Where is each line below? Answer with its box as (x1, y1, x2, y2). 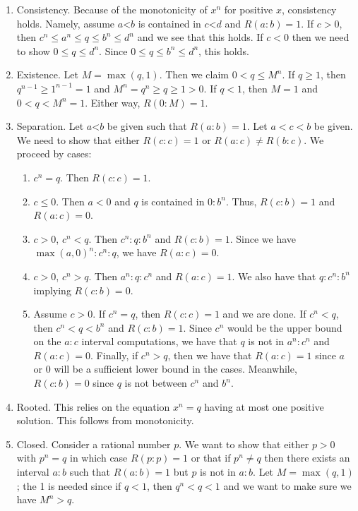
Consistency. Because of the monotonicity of (16, 2, 208, 16)
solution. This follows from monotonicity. (16, 413, 194, 428)
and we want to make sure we (223, 478, 352, 493)
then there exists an (264, 450, 350, 465)
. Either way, (85, 95, 141, 109)
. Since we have (229, 231, 297, 246)
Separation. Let (16, 119, 84, 133)
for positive (224, 2, 273, 16)
